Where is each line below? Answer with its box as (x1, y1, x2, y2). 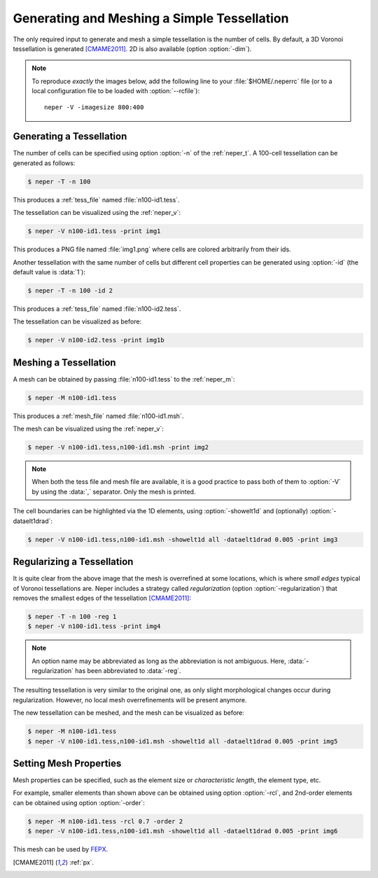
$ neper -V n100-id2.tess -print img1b (27, 336, 164, 344)
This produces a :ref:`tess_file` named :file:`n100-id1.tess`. (13, 195, 180, 204)
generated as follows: (13, 158, 76, 167)
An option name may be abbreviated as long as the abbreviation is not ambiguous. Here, (31, 657, 286, 665)
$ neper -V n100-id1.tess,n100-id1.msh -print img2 (27, 443, 209, 452)
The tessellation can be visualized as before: (13, 317, 142, 326)
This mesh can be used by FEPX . (13, 845, 108, 853)
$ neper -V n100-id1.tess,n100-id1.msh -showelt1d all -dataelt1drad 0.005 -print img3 (27, 536, 338, 543)
